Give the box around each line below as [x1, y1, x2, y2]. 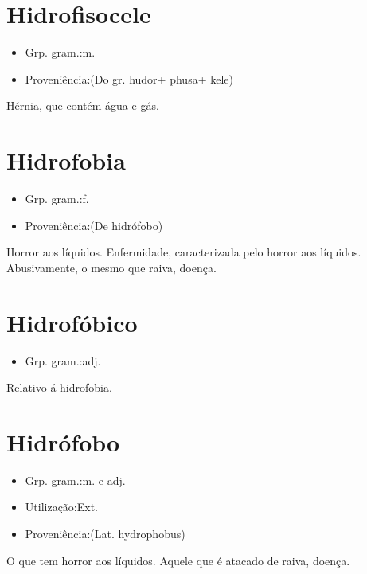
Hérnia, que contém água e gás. [6, 97, 159, 114]
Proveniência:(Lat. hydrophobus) [25, 525, 185, 542]
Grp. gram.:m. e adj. [25, 471, 126, 488]
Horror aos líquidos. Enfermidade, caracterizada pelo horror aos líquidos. [6, 244, 361, 260]
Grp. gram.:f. [25, 190, 89, 207]
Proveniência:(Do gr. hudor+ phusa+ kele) [25, 70, 233, 87]
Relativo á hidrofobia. [6, 379, 112, 396]
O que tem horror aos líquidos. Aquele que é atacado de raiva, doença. [6, 552, 350, 568]
